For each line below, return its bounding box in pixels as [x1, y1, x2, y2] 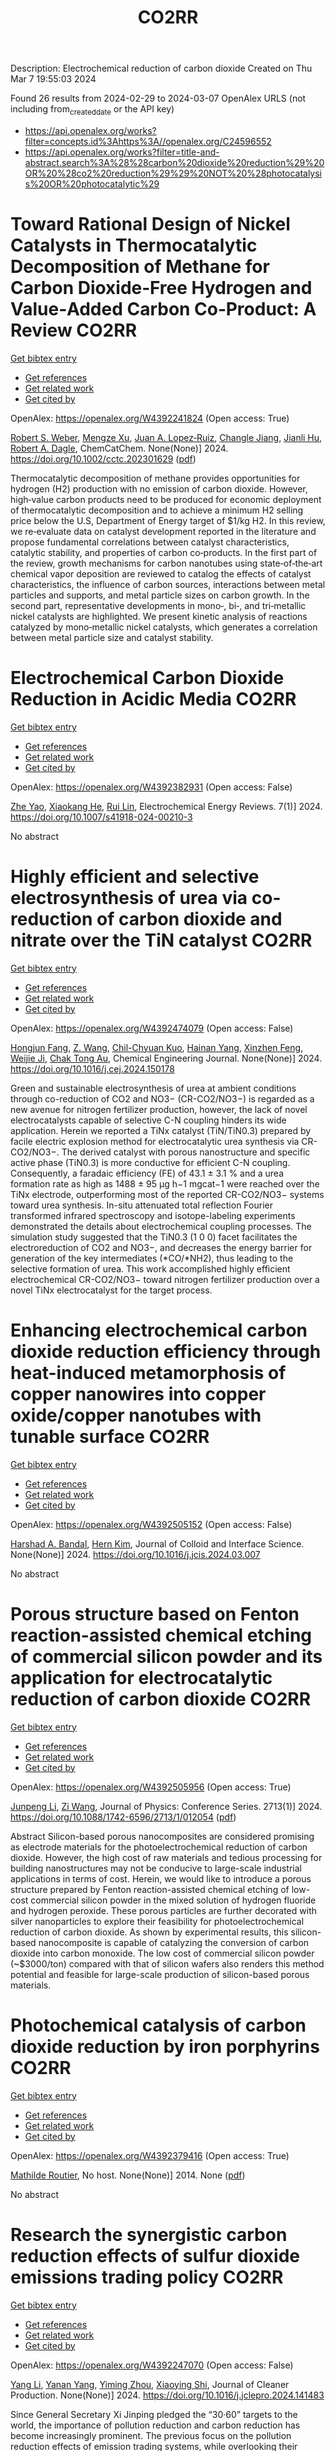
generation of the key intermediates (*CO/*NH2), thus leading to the [10, 1252, 294, 1264]
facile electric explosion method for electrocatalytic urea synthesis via [10, 1135, 300, 1147]
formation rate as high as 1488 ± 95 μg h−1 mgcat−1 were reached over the [10, 1177, 320, 1190]
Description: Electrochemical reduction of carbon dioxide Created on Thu [10, 62, 313, 75]
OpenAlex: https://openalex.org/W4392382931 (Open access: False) [10, 781, 293, 793]
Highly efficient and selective [10, 866, 260, 888]
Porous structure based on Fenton [10, 1602, 300, 1625]
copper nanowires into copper [10, 1382, 267, 1405]
